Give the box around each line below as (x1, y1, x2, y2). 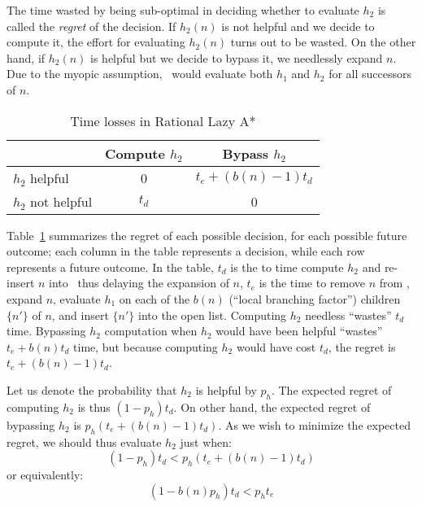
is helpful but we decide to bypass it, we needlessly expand (90, 49, 383, 66)
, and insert (51, 306, 109, 323)
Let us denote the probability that (7, 381, 177, 398)
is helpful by (195, 381, 257, 398)
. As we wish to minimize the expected (218, 416, 411, 433)
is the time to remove (259, 274, 365, 291)
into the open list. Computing (138, 306, 287, 323)
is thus (77, 398, 111, 415)
